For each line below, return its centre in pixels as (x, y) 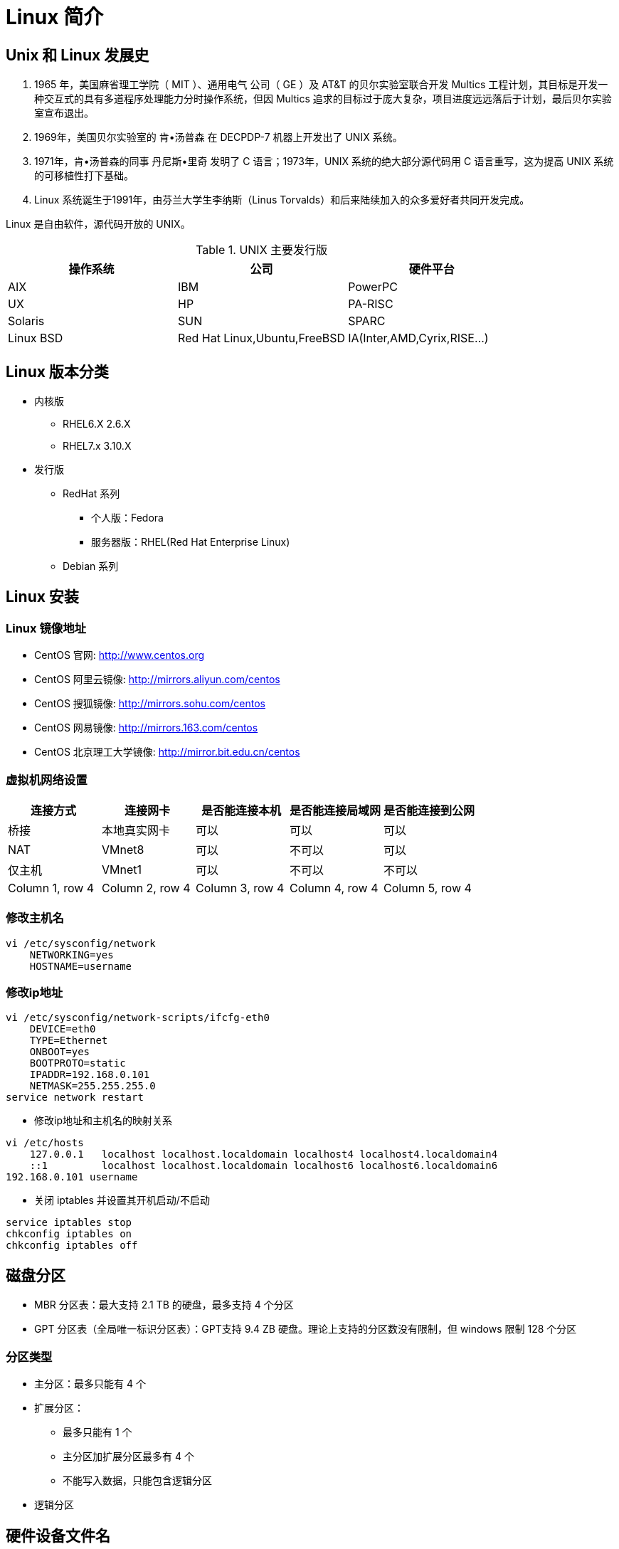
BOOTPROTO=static (78, 1063)
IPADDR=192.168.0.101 (90, 1075)
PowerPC (373, 287)
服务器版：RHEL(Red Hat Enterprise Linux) (191, 542)
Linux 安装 (42, 597)
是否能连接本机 (242, 810)
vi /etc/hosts (45, 1143)
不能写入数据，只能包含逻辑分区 (137, 1481)
